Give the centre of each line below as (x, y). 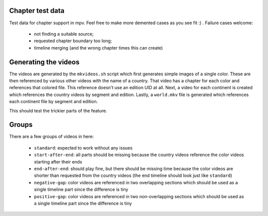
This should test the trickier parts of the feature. (58, 110)
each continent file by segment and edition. (54, 102)
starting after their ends (58, 162)
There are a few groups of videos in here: (52, 137)
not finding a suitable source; (64, 34)
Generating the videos (44, 62)
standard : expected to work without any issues (83, 148)
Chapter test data (37, 11)
